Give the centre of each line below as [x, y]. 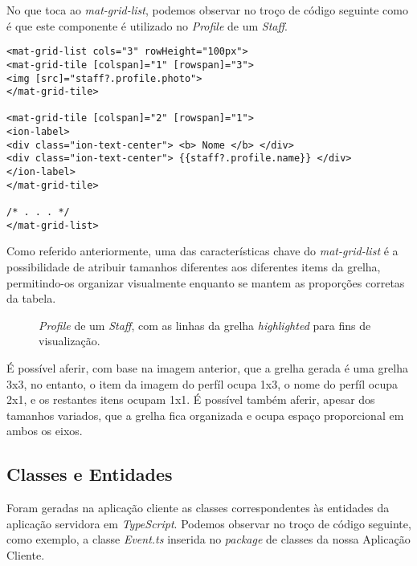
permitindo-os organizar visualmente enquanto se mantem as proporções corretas [206, 282]
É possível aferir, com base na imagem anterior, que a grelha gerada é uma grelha [207, 367]
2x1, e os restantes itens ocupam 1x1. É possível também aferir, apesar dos [191, 399]
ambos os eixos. [45, 431]
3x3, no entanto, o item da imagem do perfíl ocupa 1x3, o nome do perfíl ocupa [202, 383]
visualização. [69, 341]
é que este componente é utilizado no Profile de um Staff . [147, 25]
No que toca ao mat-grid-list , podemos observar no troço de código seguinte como [207, 10]
